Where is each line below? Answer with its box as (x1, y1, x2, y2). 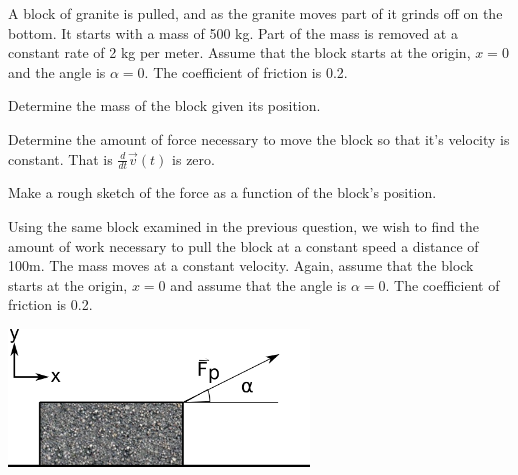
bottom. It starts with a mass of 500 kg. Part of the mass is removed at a (8, 22, 458, 43)
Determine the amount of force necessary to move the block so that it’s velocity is (8, 128, 510, 149)
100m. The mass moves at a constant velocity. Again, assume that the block (8, 255, 474, 276)
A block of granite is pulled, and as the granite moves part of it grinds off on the (8, 3, 503, 23)
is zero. (172, 148, 215, 169)
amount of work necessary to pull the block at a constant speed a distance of (8, 235, 479, 256)
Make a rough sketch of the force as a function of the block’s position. (8, 182, 437, 203)
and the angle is (8, 61, 106, 82)
